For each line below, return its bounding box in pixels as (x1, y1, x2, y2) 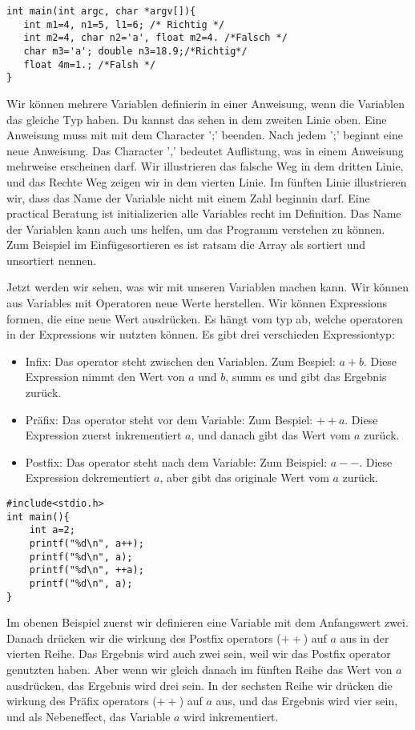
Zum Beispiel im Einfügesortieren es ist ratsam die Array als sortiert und (6, 236, 366, 253)
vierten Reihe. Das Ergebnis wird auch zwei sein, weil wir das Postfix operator (6, 645, 391, 662)
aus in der (340, 629, 389, 646)
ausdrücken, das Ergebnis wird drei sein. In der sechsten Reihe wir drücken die (6, 676, 393, 693)
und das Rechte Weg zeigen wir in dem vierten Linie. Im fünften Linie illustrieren (6, 173, 407, 190)
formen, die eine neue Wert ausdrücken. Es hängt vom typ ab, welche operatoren (6, 310, 403, 327)
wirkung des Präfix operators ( (6, 692, 157, 709)
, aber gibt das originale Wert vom (159, 469, 329, 486)
